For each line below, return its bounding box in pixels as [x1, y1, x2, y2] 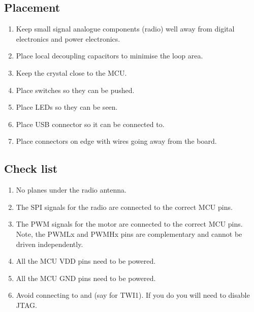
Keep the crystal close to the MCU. [16, 67, 127, 78]
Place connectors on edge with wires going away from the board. [16, 136, 217, 146]
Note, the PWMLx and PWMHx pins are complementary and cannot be [16, 228, 242, 239]
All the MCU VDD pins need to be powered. [16, 256, 156, 266]
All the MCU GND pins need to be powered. [16, 272, 156, 283]
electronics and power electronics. [16, 33, 120, 44]
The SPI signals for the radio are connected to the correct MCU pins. [16, 201, 233, 212]
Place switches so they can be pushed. [16, 84, 135, 95]
